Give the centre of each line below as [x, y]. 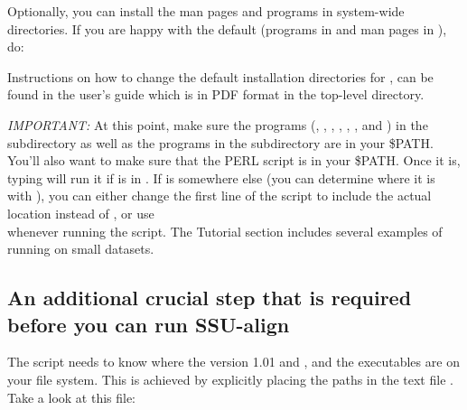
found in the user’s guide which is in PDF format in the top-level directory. [216, 94]
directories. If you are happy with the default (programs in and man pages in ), [227, 28]
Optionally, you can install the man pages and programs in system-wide [206, 11]
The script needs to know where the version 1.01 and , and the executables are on [233, 362]
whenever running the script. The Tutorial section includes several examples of [225, 231]
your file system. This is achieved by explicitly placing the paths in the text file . [230, 379]
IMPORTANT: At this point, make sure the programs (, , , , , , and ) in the [218, 124]
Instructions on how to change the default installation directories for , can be [220, 76]
